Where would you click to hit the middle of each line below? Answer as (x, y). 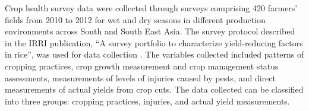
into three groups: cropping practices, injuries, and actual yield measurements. (147, 101)
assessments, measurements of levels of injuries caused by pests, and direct (140, 77)
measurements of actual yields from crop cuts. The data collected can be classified (154, 89)
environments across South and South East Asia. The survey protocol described (150, 31)
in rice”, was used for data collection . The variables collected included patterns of (154, 54)
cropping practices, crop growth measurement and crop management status (142, 66)
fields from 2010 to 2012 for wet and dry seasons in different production (135, 19)
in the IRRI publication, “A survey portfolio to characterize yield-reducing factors (154, 42)
